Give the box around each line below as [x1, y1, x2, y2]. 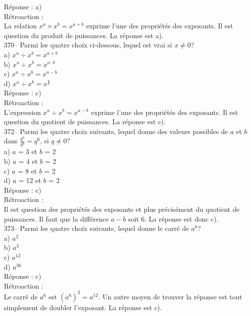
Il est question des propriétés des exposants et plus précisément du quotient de [4, 204, 240, 214]
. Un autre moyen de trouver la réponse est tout [98, 291, 242, 301]
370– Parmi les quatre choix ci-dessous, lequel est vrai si [4, 40, 172, 50]
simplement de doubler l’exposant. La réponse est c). [4, 302, 162, 312]
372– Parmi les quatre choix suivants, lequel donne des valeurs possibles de [4, 126, 228, 136]
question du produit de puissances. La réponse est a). [4, 30, 164, 40]
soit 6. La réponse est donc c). [128, 213, 219, 224]
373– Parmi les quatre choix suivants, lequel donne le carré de [4, 223, 189, 233]
